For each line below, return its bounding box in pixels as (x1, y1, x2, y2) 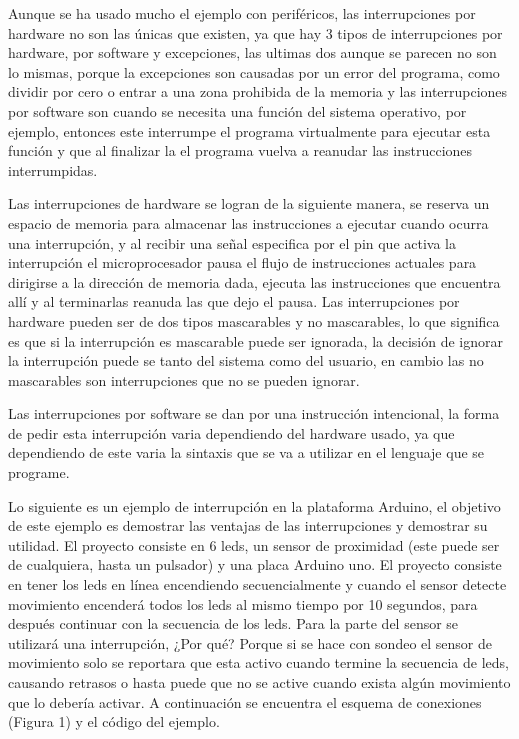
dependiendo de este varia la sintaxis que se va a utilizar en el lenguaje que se (8, 442, 485, 463)
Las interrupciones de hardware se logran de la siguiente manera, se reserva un (8, 193, 490, 214)
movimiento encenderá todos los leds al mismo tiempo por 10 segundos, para (8, 593, 478, 614)
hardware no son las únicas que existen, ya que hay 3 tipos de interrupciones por (8, 22, 503, 43)
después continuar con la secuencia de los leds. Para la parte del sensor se (8, 613, 459, 634)
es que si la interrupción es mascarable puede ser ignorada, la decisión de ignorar (8, 330, 503, 351)
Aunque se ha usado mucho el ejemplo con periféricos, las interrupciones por (8, 3, 476, 23)
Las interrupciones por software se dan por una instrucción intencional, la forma (8, 403, 500, 424)
